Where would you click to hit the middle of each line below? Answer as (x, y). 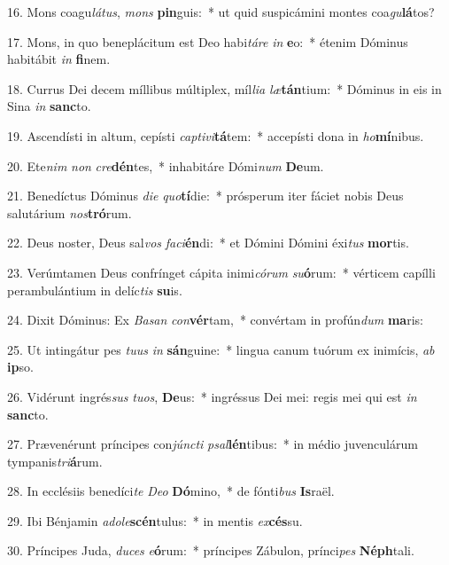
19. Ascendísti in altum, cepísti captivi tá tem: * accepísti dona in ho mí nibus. (216, 135)
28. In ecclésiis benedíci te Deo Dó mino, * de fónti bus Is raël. (171, 491)
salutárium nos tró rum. (70, 212)
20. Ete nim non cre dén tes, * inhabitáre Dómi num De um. (166, 165)
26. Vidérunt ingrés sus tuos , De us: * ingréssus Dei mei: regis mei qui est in (212, 396)
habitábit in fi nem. (59, 59)
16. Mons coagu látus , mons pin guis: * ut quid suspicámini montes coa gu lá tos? (221, 12)
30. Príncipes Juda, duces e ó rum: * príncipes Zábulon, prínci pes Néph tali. (211, 550)
